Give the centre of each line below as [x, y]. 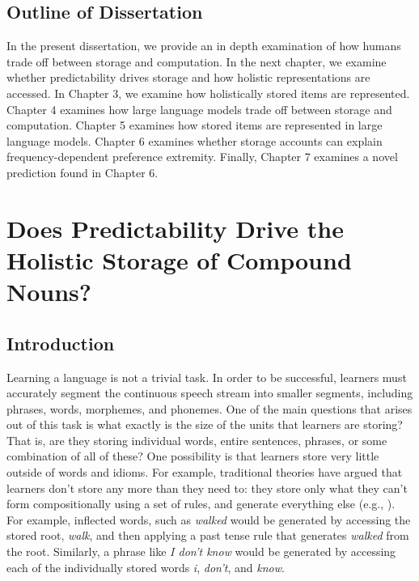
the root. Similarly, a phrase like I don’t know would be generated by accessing [201, 551]
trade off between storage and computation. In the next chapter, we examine [197, 61]
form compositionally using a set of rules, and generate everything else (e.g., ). [201, 504]
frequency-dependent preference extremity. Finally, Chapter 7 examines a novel [202, 157]
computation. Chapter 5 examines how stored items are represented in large [195, 125]
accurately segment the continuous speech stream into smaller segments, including [210, 393]
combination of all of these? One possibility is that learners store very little [193, 456]
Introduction [61, 343]
